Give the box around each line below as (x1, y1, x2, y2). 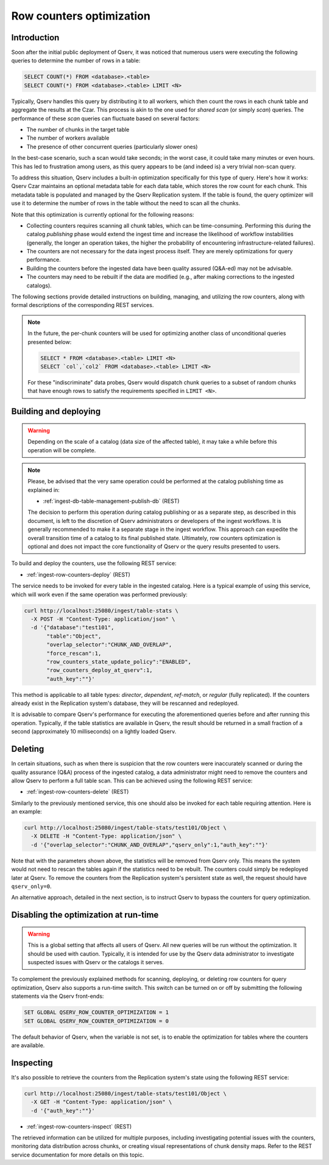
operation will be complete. (27, 446, 96, 454)
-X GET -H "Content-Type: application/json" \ (30, 1098, 172, 1106)
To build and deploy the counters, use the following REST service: (11, 560, 177, 567)
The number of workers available (26, 134, 110, 142)
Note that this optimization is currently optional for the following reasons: (11, 211, 194, 218)
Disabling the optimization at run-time (11, 910, 159, 920)
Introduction (11, 32, 60, 43)
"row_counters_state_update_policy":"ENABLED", (46, 658, 191, 665)
